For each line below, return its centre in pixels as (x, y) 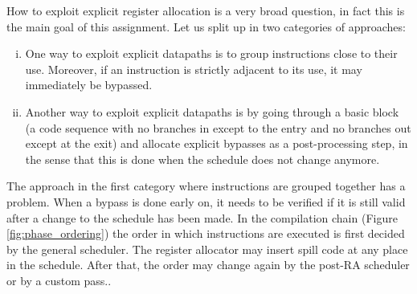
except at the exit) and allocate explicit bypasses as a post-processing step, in (217, 143)
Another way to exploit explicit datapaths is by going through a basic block (212, 111)
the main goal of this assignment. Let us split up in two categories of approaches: (206, 26)
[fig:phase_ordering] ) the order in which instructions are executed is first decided (206, 233)
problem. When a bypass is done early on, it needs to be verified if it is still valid (206, 201)
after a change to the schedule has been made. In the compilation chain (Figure (202, 217)
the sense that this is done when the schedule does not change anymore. (202, 159)
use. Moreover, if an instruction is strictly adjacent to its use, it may (194, 69)
